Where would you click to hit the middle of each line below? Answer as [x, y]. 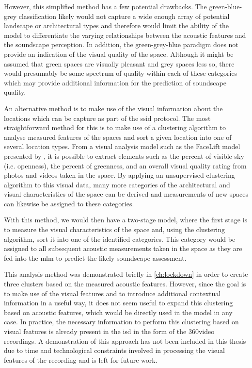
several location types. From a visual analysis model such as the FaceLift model [122, 146]
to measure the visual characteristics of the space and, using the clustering [115, 229]
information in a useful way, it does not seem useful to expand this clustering [118, 303]
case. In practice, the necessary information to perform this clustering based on [121, 322]
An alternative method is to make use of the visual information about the [113, 108]
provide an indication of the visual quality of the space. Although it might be [119, 54]
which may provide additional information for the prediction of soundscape [115, 82]
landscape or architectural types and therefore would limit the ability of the [116, 25]
